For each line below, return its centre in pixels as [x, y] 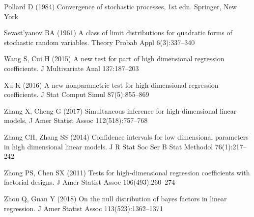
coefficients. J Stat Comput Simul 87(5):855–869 [77, 94]
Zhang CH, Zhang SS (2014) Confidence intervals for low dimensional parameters [126, 136]
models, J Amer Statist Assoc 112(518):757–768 [76, 120]
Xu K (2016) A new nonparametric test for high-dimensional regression [111, 84]
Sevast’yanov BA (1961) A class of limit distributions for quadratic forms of [118, 33]
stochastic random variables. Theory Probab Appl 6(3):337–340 [99, 42]
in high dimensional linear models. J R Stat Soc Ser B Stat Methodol [109, 146]
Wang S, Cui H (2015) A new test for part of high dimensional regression [114, 59]
